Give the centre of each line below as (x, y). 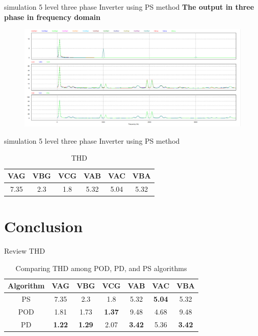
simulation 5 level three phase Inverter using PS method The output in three (129, 7)
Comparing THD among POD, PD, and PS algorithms (101, 268)
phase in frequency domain (52, 17)
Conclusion (44, 226)
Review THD (25, 251)
